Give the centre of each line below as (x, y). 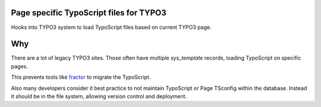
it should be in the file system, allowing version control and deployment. (99, 96)
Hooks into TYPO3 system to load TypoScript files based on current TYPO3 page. (111, 27)
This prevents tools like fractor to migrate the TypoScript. (81, 77)
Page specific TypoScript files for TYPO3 (89, 13)
